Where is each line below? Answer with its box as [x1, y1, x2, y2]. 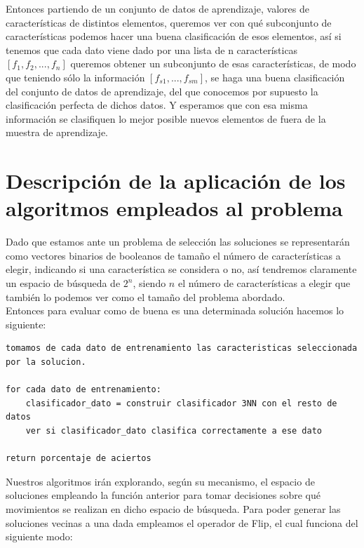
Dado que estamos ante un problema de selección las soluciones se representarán [6, 234, 350, 249]
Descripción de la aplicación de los [6, 166, 346, 195]
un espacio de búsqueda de [6, 276, 121, 290]
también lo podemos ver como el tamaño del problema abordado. [6, 289, 285, 304]
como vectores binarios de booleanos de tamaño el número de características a [6, 248, 341, 262]
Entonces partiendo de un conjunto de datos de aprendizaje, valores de [6, 1, 310, 15]
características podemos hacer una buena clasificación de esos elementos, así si [6, 29, 342, 44]
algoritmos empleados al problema [6, 194, 343, 222]
